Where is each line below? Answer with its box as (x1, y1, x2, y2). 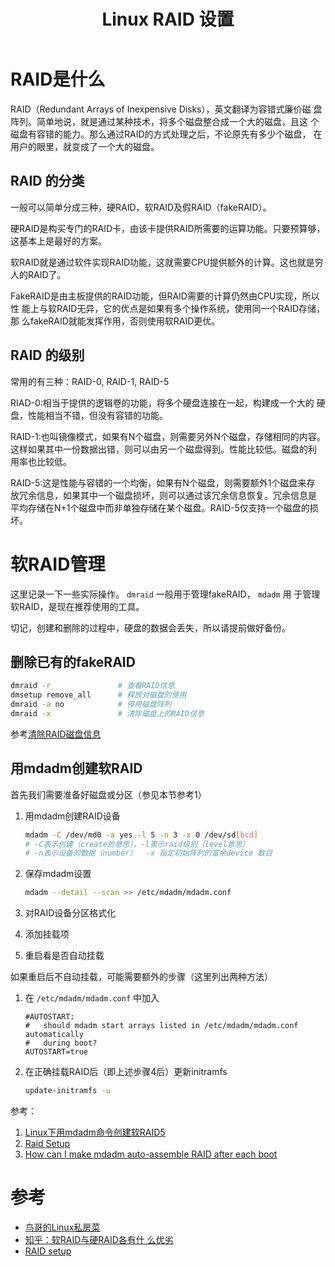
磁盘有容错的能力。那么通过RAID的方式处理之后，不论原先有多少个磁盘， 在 (10, 128, 323, 140)
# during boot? (24, 1038, 98, 1049)
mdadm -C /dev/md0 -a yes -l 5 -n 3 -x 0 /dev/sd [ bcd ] (24, 830, 259, 840)
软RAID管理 (10, 553, 106, 575)
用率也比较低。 (10, 455, 72, 467)
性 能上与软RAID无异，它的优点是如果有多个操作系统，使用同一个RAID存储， (10, 302, 326, 314)
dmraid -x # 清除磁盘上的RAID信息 (10, 708, 205, 719)
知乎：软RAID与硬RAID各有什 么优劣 (24, 1233, 174, 1245)
